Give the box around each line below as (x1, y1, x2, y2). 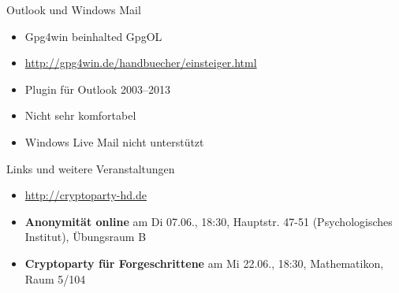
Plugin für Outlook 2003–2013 (24, 80, 171, 97)
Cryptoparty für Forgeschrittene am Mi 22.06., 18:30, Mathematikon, (24, 254, 384, 271)
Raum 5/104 (24, 270, 86, 287)
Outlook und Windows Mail (6, 2, 141, 17)
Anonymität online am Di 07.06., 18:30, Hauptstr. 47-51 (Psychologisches (24, 213, 393, 229)
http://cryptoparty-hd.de (24, 187, 147, 203)
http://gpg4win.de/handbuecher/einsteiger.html (24, 54, 257, 71)
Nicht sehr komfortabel (24, 107, 136, 124)
